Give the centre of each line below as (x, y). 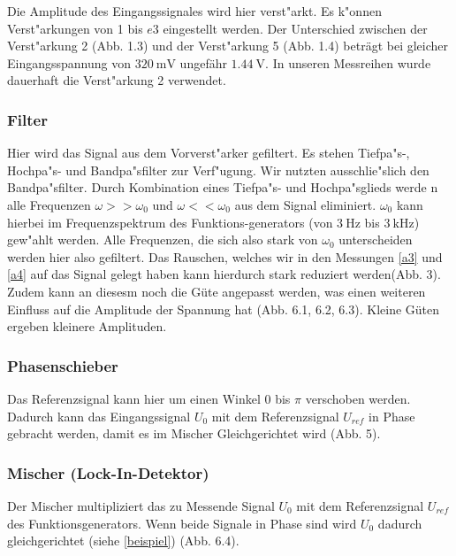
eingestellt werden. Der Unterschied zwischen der (295, 28)
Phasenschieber (63, 365)
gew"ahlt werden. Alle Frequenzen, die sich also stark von (163, 239)
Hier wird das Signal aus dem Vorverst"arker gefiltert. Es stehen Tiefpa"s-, (209, 153)
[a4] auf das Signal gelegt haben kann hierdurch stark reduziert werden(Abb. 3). (224, 274)
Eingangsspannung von (69, 62)
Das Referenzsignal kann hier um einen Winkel (134, 398)
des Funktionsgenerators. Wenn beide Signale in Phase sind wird (182, 523)
